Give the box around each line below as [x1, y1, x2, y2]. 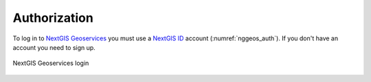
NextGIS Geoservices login [12, 59, 89, 68]
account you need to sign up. [12, 43, 95, 51]
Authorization [12, 10, 94, 25]
